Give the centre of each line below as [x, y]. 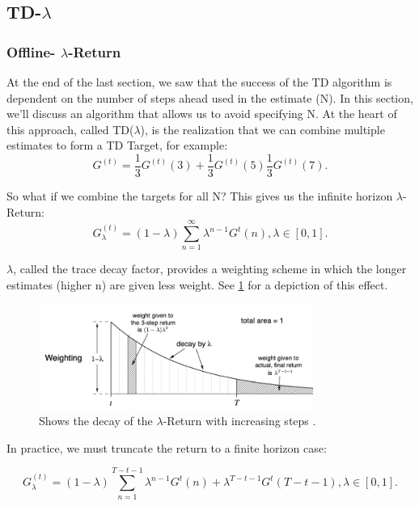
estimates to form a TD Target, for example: [117, 145]
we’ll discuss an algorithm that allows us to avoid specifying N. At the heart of [202, 114]
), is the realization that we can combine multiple [262, 129]
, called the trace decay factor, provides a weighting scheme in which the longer [210, 269]
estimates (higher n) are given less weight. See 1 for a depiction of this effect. [197, 284]
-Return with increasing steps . [239, 421]
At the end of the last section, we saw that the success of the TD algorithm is [199, 82]
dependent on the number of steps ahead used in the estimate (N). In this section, [210, 97]
